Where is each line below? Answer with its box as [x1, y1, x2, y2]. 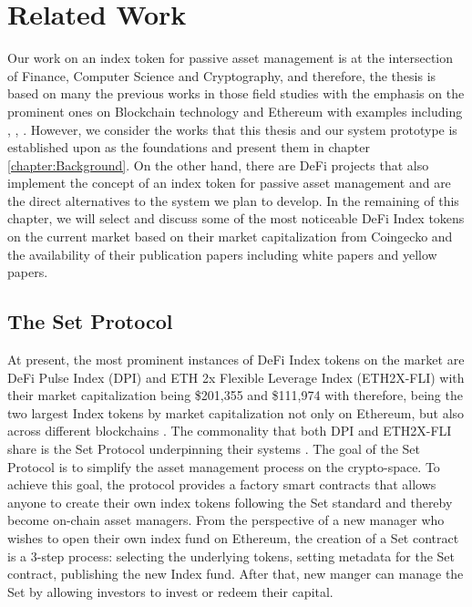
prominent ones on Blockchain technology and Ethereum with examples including [7, 101, 463, 120]
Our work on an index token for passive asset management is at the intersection [7, 48, 454, 67]
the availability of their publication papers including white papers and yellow [7, 244, 437, 263]
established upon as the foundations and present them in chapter [7, 138, 370, 157]
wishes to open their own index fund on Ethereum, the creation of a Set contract [7, 528, 459, 547]
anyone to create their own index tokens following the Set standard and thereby [7, 492, 453, 511]
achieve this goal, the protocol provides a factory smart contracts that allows [7, 475, 436, 494]
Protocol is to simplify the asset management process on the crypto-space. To [7, 457, 440, 476]
